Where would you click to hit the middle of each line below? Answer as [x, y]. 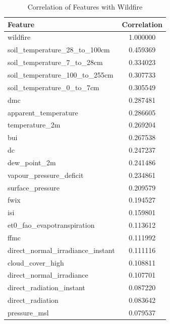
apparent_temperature [43, 112]
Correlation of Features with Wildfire [85, 7]
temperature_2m [34, 125]
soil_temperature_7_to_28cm [55, 62]
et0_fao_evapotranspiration [51, 225]
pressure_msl [28, 312]
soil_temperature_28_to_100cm [59, 50]
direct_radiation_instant [46, 287]
